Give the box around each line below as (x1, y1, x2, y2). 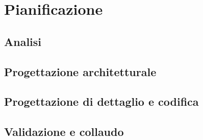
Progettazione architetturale (4, 63, 157, 79)
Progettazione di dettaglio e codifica (4, 94, 199, 109)
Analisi (4, 33, 42, 49)
